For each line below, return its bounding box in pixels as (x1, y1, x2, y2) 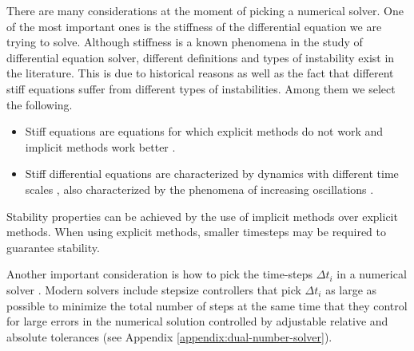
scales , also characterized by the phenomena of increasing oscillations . (25, 180, 374, 197)
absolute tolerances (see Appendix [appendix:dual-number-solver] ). (6, 328, 332, 345)
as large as (325, 281, 377, 298)
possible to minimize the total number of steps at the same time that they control (6, 297, 408, 314)
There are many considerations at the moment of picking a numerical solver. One (6, 2, 404, 18)
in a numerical (336, 266, 407, 282)
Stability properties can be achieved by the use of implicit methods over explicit (6, 207, 398, 224)
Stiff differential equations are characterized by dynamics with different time (25, 165, 399, 182)
